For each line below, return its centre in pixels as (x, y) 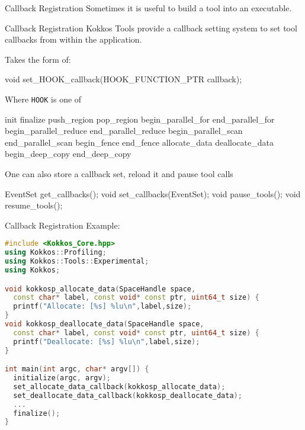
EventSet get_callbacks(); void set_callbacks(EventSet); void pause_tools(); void (153, 193)
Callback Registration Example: (62, 225)
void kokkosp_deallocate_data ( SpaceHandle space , (105, 324)
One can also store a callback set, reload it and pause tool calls (119, 174)
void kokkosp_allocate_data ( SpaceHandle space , (100, 289)
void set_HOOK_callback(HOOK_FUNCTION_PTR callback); (123, 79)
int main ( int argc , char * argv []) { (77, 369)
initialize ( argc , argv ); (62, 378)
